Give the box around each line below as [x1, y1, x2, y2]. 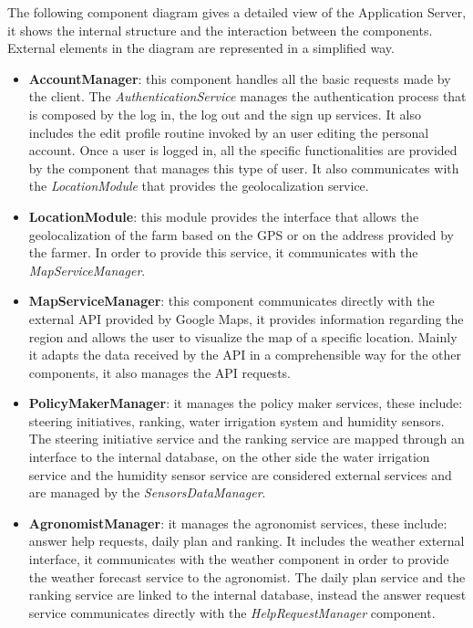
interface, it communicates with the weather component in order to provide [28, 549, 449, 569]
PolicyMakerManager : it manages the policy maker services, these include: [28, 393, 463, 413]
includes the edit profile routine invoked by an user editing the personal [28, 122, 429, 141]
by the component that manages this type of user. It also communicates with [28, 158, 459, 177]
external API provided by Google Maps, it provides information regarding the [28, 309, 464, 328]
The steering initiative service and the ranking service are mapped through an [28, 429, 465, 448]
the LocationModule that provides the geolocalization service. [28, 176, 369, 195]
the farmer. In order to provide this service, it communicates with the [28, 243, 418, 262]
